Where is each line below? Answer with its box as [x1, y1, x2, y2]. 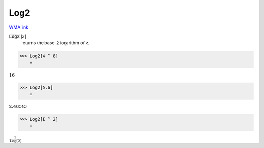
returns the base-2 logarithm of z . [21, 40, 90, 46]
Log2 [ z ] [9, 33, 27, 39]
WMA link [9, 24, 29, 30]
